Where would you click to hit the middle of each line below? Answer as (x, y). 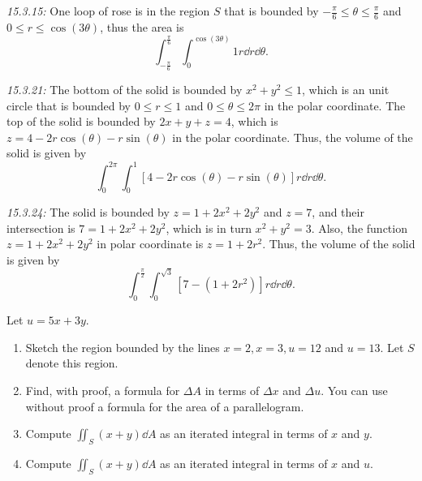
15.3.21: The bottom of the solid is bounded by (125, 90)
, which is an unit (346, 90)
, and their (338, 212)
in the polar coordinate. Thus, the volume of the (293, 137)
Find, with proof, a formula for (103, 391)
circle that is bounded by (69, 105)
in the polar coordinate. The (335, 105)
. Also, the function (359, 228)
